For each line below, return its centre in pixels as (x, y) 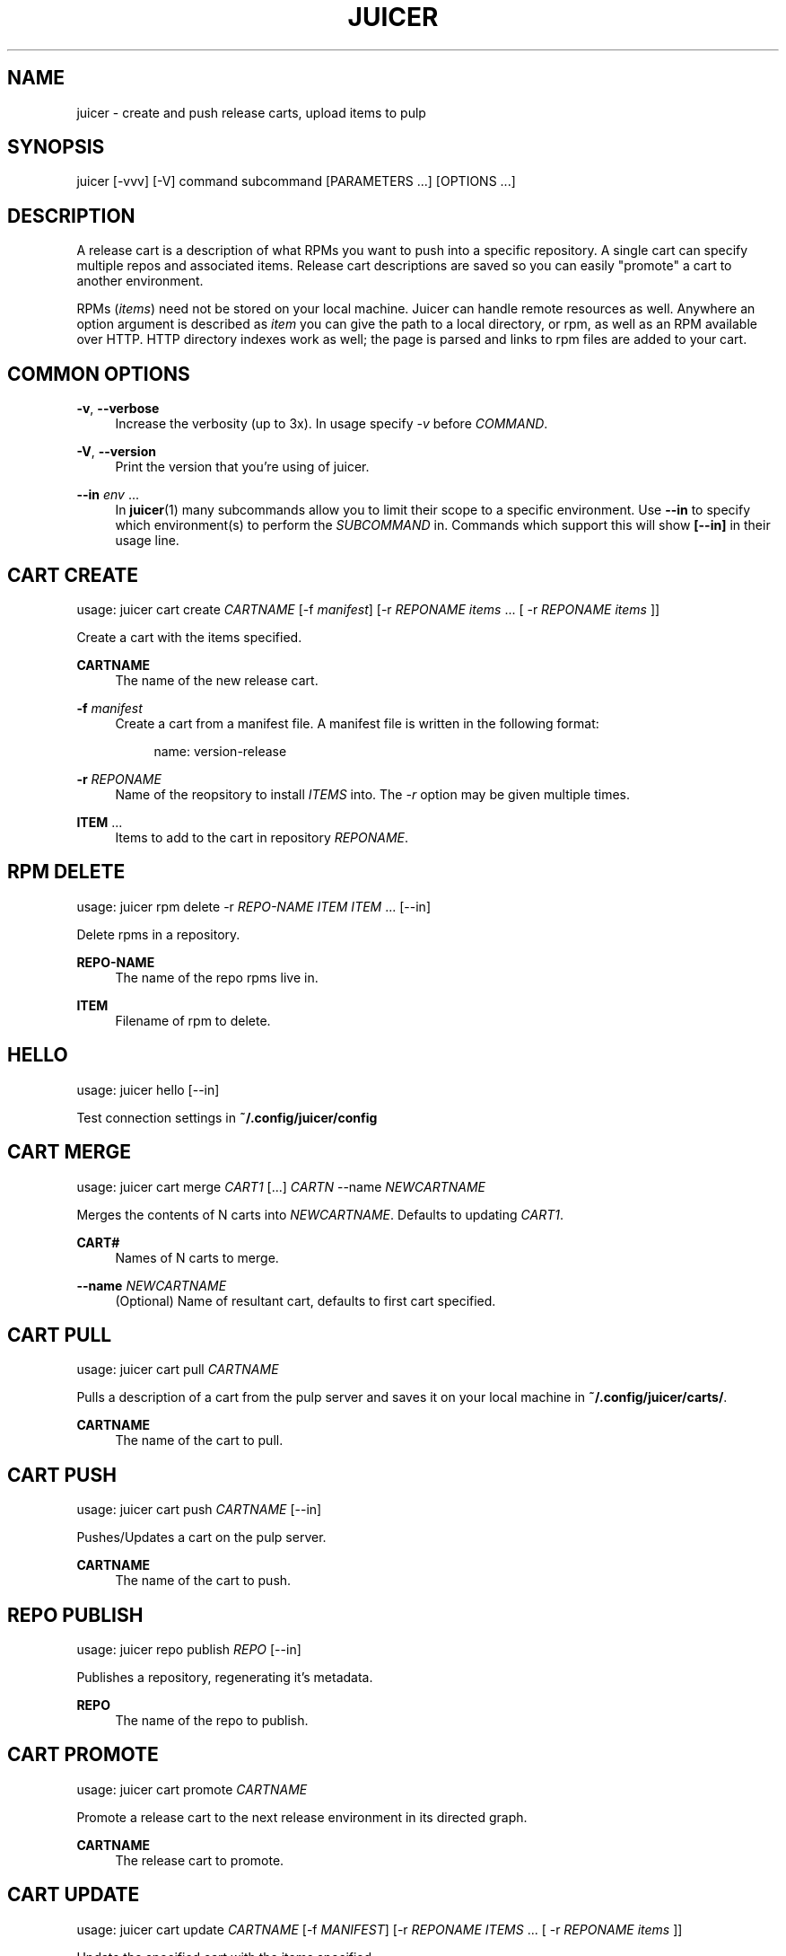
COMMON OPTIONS (99, 374)
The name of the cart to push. (203, 1581)
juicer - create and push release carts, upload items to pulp (251, 112)
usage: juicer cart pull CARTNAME (178, 1370)
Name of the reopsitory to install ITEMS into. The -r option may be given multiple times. (373, 794)
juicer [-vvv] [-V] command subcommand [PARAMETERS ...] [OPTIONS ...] (296, 181)
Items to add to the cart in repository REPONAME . (262, 837)
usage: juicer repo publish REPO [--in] (189, 1650)
